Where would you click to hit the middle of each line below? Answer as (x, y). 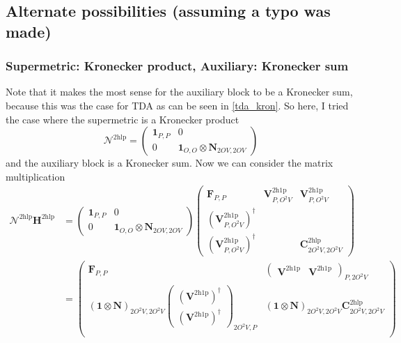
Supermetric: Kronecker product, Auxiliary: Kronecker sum (177, 66)
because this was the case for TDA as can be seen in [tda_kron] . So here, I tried (177, 105)
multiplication (36, 176)
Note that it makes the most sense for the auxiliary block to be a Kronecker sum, (179, 92)
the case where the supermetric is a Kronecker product (123, 119)
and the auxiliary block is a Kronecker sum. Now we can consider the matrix (170, 163)
